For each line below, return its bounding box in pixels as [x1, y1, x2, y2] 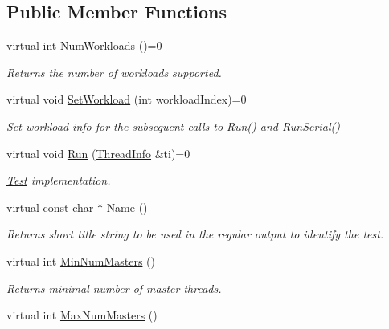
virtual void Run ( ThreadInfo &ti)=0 [6, 144, 190, 161]
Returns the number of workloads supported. [6, 63, 222, 80]
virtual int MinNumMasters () [6, 252, 155, 269]
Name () [106, 198, 148, 215]
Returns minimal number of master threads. [6, 279, 222, 296]
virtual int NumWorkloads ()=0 [6, 37, 162, 54]
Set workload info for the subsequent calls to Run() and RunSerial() [6, 117, 340, 134]
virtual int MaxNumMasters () [6, 307, 158, 323]
